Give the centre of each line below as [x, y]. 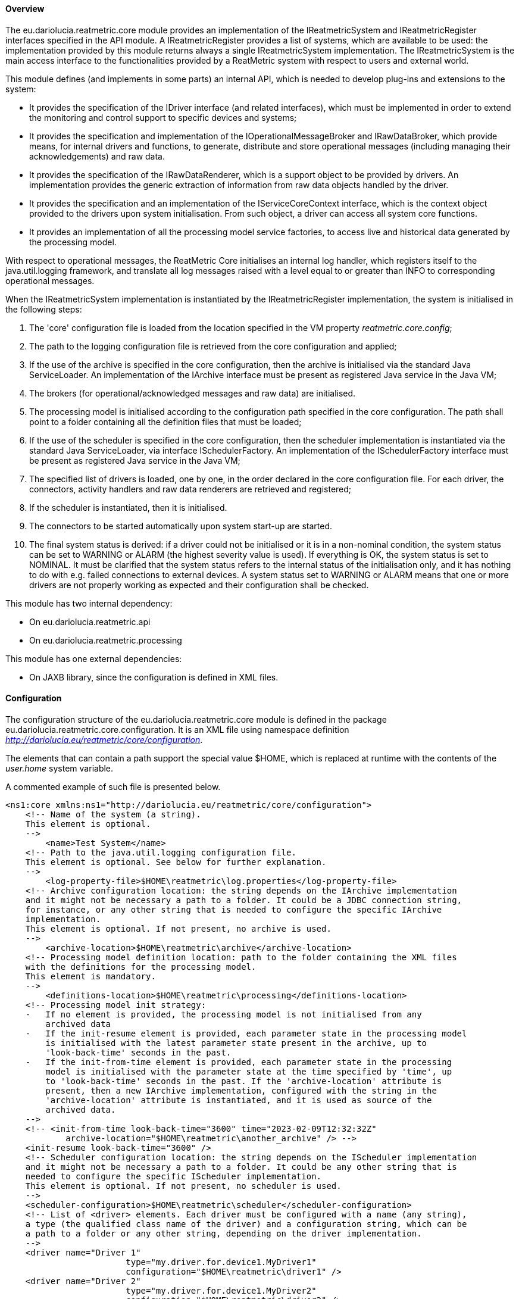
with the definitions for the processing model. [141, 967]
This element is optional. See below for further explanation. [176, 862]
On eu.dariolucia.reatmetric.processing [106, 640]
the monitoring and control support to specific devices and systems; [163, 117]
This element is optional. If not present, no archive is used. [178, 928]
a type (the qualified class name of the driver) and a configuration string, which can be [246, 1224]
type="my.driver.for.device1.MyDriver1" [221, 1262]
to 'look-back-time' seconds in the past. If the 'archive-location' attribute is [244, 1081]
